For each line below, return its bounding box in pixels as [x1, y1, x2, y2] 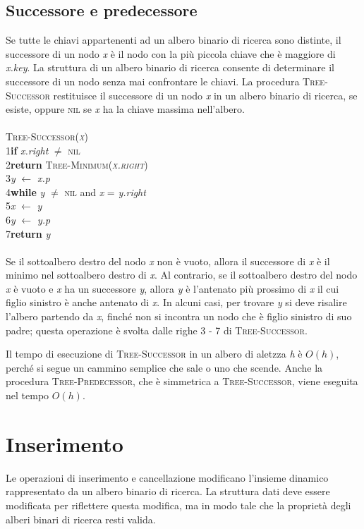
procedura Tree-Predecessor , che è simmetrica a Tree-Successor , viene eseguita [6, 374, 358, 389]
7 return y [6, 226, 51, 241]
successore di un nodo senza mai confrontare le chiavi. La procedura [6, 73, 300, 88]
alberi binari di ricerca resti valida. [6, 511, 156, 526]
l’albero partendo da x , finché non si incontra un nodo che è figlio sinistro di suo [6, 309, 352, 324]
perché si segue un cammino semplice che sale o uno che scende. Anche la [6, 360, 323, 375]
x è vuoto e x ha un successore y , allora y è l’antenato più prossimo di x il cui [6, 281, 339, 296]
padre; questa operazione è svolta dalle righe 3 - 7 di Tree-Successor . [6, 322, 308, 337]
